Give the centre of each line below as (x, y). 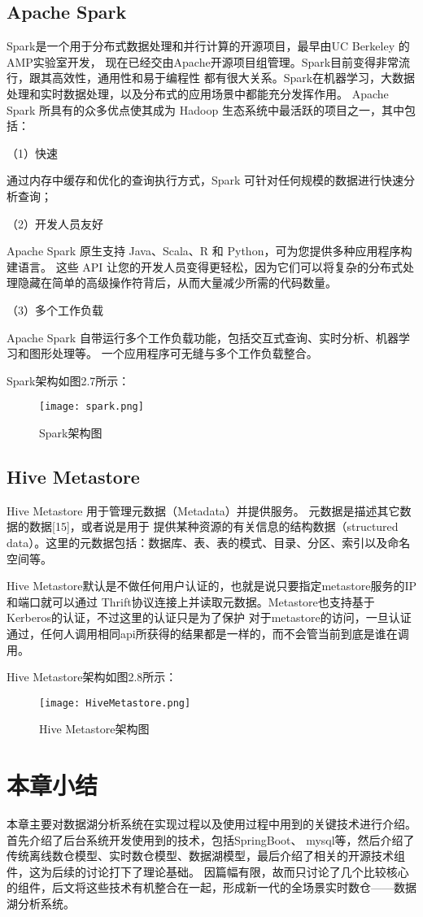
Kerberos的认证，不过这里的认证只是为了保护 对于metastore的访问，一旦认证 (209, 617)
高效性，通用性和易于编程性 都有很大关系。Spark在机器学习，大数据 (233, 78)
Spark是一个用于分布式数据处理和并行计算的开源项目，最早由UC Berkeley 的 (208, 46)
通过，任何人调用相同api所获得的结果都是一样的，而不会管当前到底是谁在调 (208, 633)
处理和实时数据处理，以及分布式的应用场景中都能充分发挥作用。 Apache (198, 93)
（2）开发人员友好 (55, 223)
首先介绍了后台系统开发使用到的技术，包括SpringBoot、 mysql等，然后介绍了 (211, 839)
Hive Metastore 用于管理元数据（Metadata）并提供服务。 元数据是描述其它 (203, 510)
